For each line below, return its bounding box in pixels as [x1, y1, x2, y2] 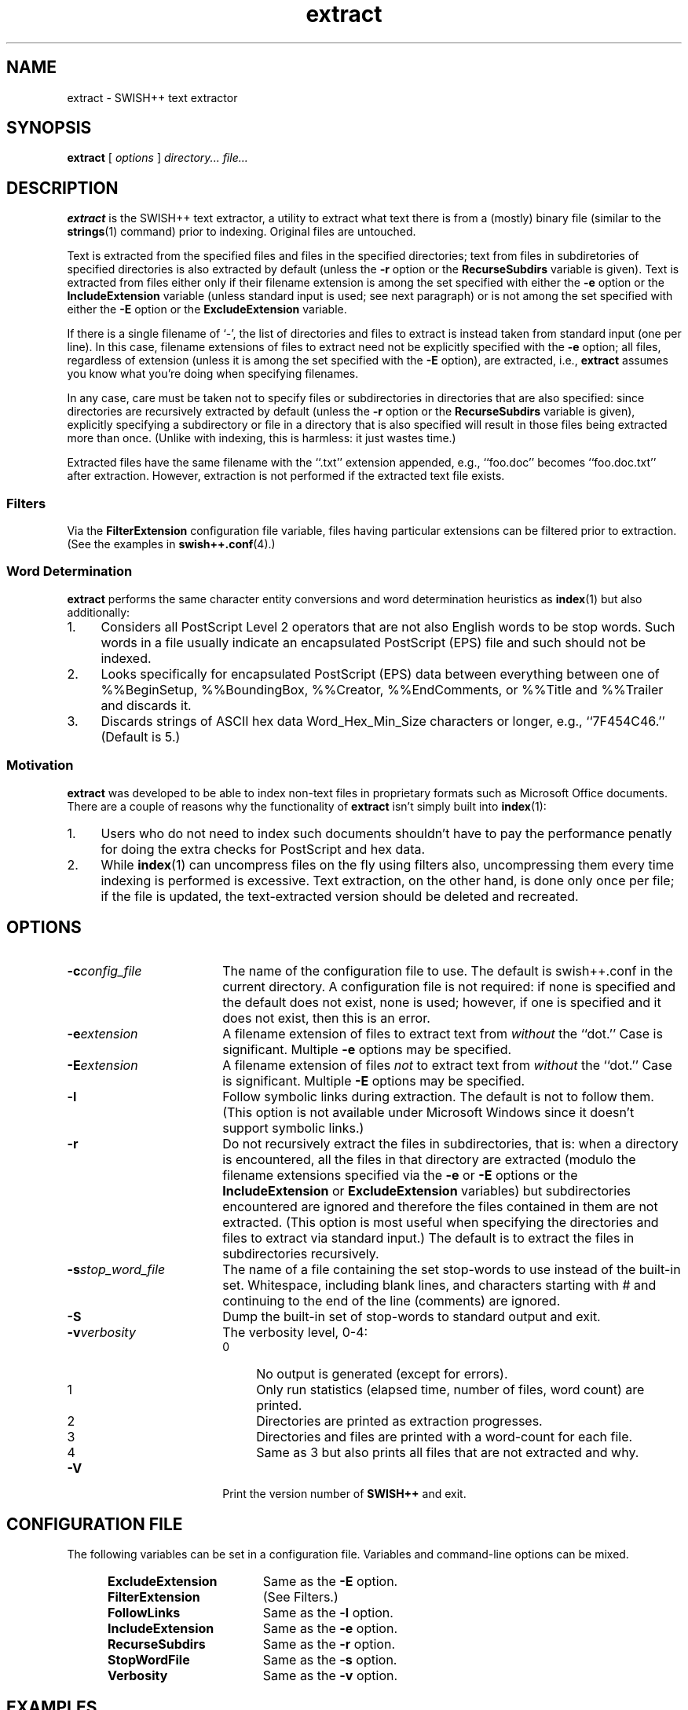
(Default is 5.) [101, 728, 181, 745]
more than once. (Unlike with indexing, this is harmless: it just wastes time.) [67, 431, 456, 445]
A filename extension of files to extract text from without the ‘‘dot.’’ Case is [222, 1026, 663, 1042]
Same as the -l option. [262, 1605, 393, 1621]
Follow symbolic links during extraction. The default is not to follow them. [222, 1089, 654, 1105]
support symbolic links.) [222, 1120, 364, 1137]
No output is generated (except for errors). [256, 1366, 508, 1382]
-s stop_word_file [67, 1261, 166, 1278]
